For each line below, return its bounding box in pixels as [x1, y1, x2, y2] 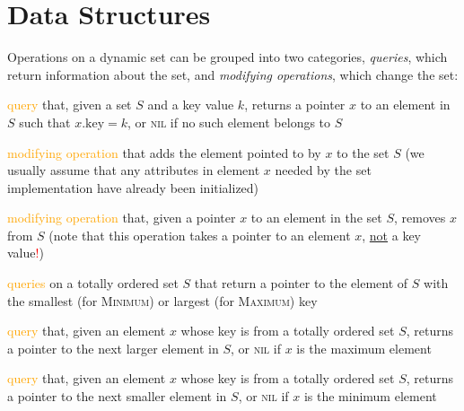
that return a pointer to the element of [194, 274, 408, 293]
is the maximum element [296, 338, 432, 357]
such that [19, 112, 71, 131]
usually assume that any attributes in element [7, 161, 260, 179]
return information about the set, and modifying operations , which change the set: [7, 65, 459, 83]
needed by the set [275, 161, 372, 179]
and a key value [147, 95, 234, 114]
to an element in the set [250, 208, 382, 227]
